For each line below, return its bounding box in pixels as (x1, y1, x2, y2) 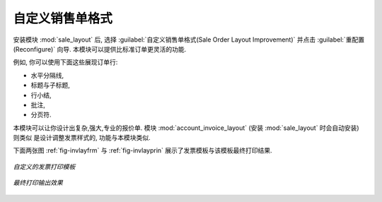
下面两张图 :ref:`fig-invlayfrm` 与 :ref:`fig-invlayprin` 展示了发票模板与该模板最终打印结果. (13, 146, 272, 155)
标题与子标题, (30, 81, 71, 90)
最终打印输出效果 (13, 179, 63, 187)
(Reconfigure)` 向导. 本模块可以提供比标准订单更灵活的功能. (13, 44, 187, 53)
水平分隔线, (30, 71, 64, 79)
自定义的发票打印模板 (13, 162, 76, 171)
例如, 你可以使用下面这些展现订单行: (13, 58, 118, 66)
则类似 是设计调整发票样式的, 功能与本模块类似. (13, 133, 151, 142)
